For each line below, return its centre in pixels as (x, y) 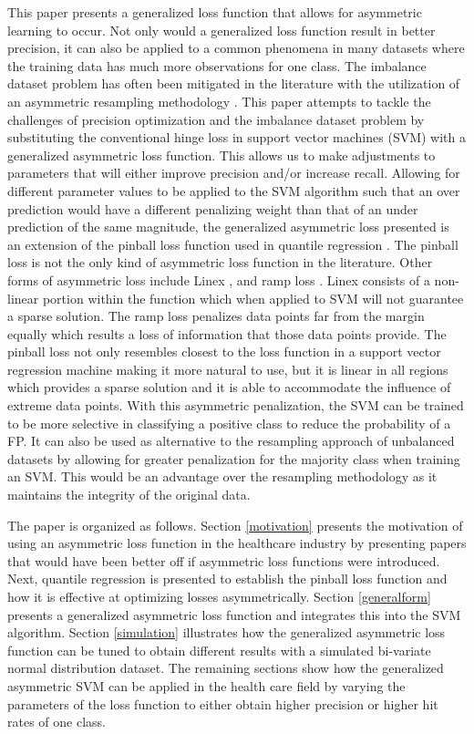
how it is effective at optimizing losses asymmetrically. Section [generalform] (219, 596)
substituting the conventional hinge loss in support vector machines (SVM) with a (237, 137)
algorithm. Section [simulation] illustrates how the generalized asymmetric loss (227, 632)
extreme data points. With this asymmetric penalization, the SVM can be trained (236, 405)
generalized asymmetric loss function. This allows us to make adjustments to (222, 155)
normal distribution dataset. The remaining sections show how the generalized (226, 668)
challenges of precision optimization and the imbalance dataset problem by (216, 119)
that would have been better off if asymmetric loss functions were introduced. (224, 560)
